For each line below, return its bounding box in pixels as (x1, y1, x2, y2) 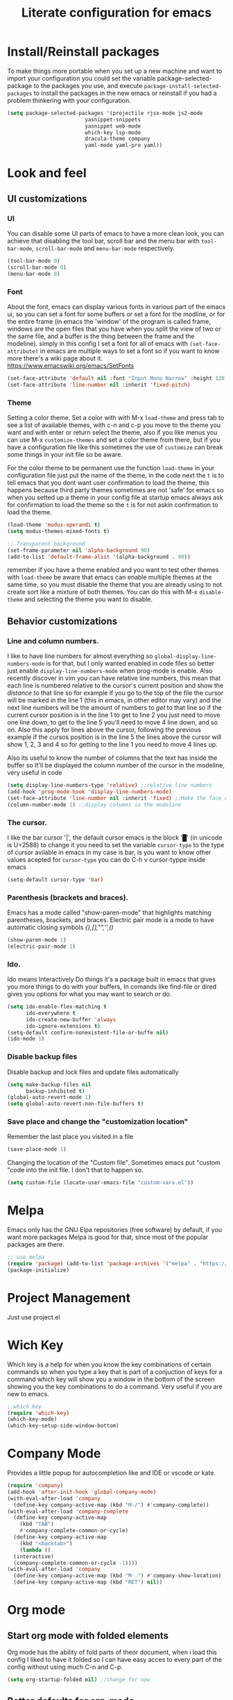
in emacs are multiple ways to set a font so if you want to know (40, 347, 220, 355)
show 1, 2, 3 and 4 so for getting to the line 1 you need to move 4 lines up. (7, 740, 218, 749)
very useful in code (7, 768, 62, 777)
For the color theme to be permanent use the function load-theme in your (7, 464, 215, 472)
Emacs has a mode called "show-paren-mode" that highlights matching (7, 908, 212, 917)
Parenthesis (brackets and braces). (7, 892, 129, 902)
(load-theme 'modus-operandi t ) (7, 521, 101, 528)
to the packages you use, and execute (33, 81, 143, 89)
